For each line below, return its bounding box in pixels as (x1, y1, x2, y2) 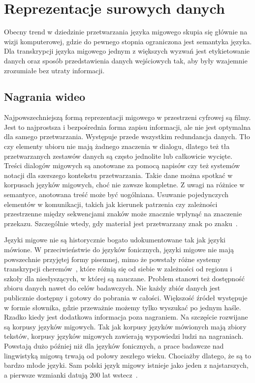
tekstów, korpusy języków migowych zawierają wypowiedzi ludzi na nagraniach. (4, 331, 244, 341)
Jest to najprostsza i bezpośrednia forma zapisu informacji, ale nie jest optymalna (4, 121, 251, 132)
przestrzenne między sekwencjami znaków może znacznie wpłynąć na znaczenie (4, 208, 242, 219)
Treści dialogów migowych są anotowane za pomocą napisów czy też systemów (4, 160, 240, 171)
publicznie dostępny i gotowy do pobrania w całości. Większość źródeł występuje (4, 292, 248, 302)
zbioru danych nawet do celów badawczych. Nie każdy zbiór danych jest (4, 283, 221, 293)
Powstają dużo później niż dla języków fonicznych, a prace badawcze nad (4, 340, 224, 351)
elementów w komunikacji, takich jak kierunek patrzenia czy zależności (4, 199, 218, 209)
